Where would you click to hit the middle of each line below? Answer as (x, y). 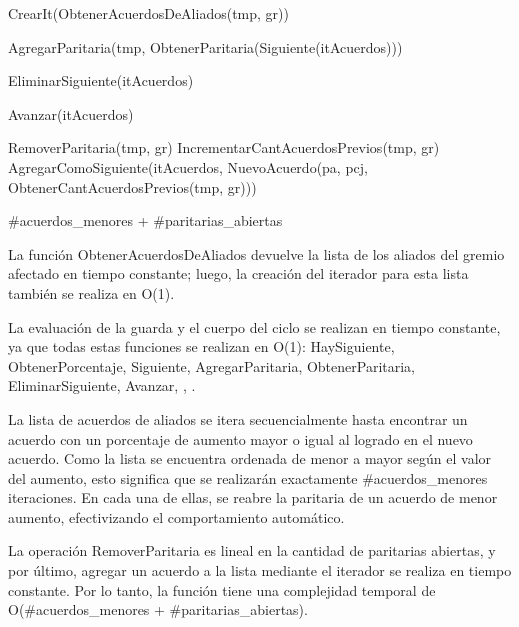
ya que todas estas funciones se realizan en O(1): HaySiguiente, (201, 346)
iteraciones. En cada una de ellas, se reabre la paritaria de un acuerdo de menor (253, 497)
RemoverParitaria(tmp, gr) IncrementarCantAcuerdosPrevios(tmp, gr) (224, 147)
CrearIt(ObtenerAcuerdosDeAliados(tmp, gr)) (148, 13)
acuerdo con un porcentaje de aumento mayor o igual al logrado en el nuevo (240, 438)
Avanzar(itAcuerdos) (71, 113)
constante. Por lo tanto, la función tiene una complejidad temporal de (222, 589)
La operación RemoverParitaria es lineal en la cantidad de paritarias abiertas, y (252, 550)
